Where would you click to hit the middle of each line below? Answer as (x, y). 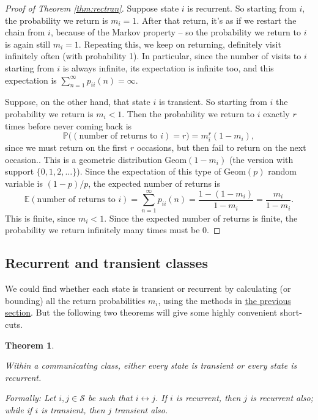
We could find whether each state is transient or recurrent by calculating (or (148, 288)
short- (291, 312)
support (20, 171)
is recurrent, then (208, 398)
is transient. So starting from (213, 102)
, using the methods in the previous (224, 300)
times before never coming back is (68, 125)
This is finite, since (40, 218)
